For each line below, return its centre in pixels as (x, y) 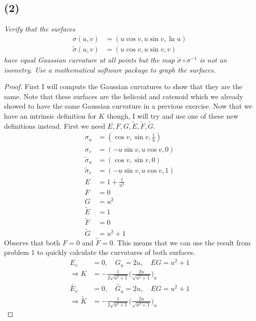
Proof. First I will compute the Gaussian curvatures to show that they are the (123, 86)
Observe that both (32, 242)
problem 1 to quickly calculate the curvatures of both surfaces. (100, 252)
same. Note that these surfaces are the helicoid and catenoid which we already (124, 96)
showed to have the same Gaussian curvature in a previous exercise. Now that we (128, 106)
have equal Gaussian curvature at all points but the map (90, 60)
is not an (213, 60)
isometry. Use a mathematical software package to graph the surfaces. (110, 69)
